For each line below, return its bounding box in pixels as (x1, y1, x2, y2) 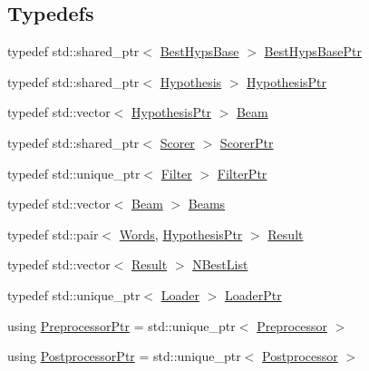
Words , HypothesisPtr (119, 224, 243, 243)
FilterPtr (217, 163, 267, 182)
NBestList (192, 255, 248, 274)
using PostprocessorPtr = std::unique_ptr (7, 347, 241, 366)
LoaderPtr (224, 285, 282, 304)
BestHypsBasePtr (264, 42, 362, 61)
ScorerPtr (219, 132, 274, 151)
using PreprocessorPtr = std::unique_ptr (7, 316, 236, 335)
